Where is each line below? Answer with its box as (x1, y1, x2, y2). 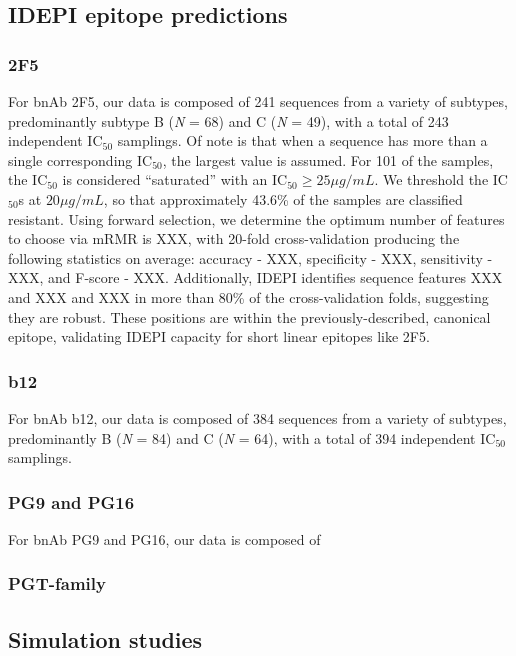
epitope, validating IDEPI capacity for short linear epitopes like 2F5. (8, 326, 430, 347)
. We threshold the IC (374, 169, 508, 190)
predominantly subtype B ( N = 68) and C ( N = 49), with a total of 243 (8, 110, 449, 131)
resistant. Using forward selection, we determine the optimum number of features (8, 208, 505, 229)
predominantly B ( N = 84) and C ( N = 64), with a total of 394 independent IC (8, 427, 496, 448)
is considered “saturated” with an (62, 169, 268, 190)
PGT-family (8, 571, 106, 596)
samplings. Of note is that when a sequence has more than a (117, 130, 488, 151)
